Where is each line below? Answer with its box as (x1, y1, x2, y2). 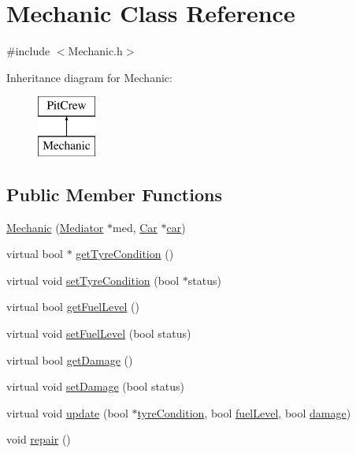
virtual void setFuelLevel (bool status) (6, 325, 191, 342)
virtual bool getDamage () (6, 351, 133, 368)
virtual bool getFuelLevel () (6, 298, 139, 315)
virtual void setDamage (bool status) (6, 378, 185, 395)
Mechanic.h (68, 43, 123, 59)
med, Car (113, 219, 158, 235)
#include (6, 43, 50, 59)
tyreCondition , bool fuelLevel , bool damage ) (137, 404, 351, 421)
